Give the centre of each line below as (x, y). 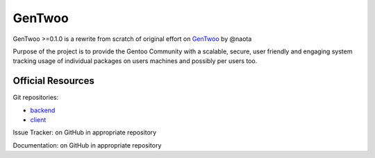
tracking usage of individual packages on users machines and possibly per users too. (135, 61)
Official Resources (54, 81)
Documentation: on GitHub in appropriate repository (87, 145)
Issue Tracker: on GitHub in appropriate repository (85, 132)
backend (43, 110)
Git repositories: (36, 98)
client (38, 120)
